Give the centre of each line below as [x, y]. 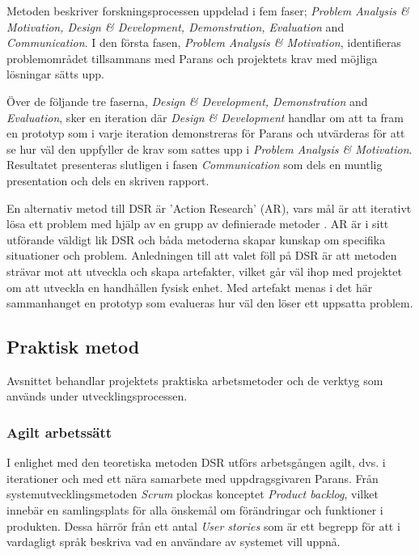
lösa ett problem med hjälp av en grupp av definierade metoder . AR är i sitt [198, 224]
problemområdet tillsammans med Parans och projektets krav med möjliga [192, 58]
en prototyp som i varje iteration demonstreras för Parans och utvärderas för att [206, 133]
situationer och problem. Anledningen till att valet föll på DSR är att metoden [202, 255]
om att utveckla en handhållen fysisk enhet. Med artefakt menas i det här [190, 287]
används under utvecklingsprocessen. [97, 396]
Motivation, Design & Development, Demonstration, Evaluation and [176, 26]
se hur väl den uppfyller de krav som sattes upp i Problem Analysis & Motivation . [209, 148]
